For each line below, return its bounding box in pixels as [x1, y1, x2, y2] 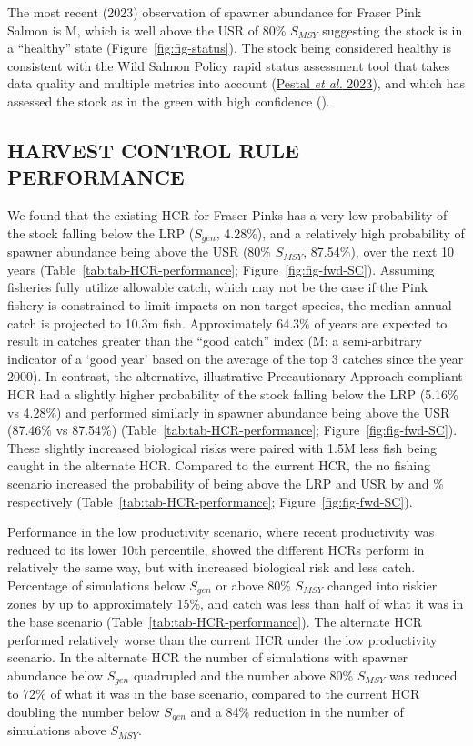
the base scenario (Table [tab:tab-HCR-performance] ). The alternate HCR [7, 611, 423, 630]
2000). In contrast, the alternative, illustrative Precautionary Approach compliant [7, 367, 463, 386]
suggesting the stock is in [322, 20, 463, 39]
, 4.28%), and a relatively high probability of [216, 223, 465, 242]
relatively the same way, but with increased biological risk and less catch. [7, 558, 416, 577]
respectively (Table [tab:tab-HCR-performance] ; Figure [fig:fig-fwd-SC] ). [7, 491, 413, 510]
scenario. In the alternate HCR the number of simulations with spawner [7, 648, 408, 667]
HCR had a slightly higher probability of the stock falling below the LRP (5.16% [7, 384, 458, 403]
